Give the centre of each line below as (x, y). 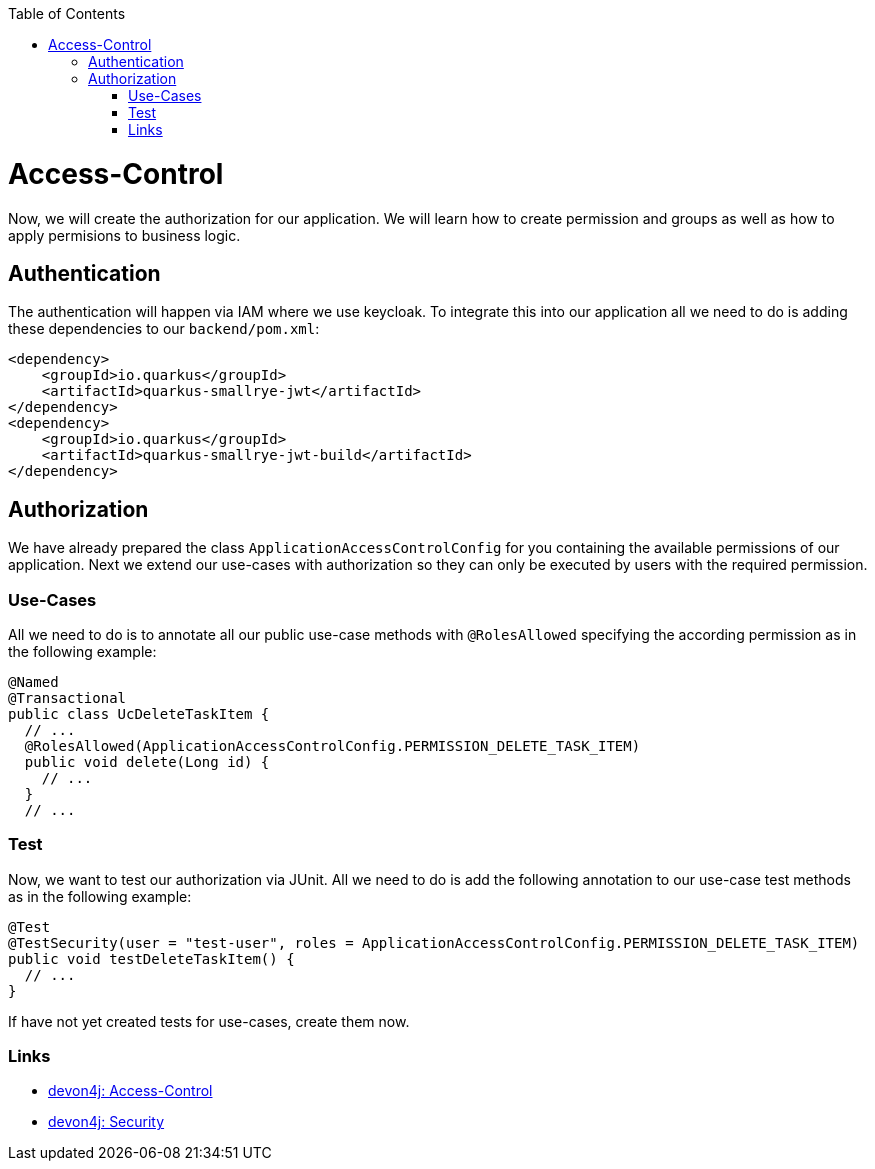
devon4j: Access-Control (130, 1091)
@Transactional (67, 697)
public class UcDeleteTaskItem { (139, 713)
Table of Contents (67, 13)
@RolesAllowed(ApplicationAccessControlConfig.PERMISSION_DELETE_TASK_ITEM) (332, 745)
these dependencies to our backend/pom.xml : (164, 329)
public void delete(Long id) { (147, 761)
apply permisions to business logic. (124, 235)
